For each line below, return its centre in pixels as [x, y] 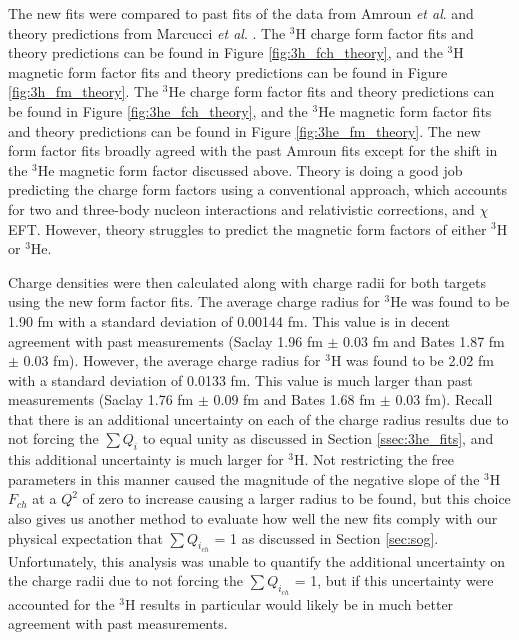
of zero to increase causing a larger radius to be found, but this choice [296, 498]
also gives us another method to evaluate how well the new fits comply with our [253, 518]
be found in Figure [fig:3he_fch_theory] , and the [158, 110]
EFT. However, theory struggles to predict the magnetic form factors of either [247, 228]
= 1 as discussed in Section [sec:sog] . [326, 537]
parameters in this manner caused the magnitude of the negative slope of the [244, 478]
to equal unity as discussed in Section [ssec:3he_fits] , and [318, 438]
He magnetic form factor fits [405, 110]
